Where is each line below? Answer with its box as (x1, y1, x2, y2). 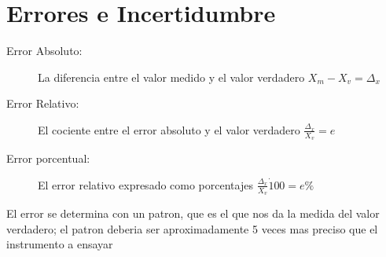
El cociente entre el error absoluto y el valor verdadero (38, 121, 300, 138)
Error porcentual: (6, 150, 90, 167)
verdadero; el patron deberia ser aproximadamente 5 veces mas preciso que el (6, 220, 378, 237)
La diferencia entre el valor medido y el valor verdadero (38, 68, 305, 85)
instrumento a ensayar (6, 236, 113, 252)
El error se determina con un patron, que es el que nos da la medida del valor (6, 204, 380, 221)
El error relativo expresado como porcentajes (38, 176, 253, 193)
